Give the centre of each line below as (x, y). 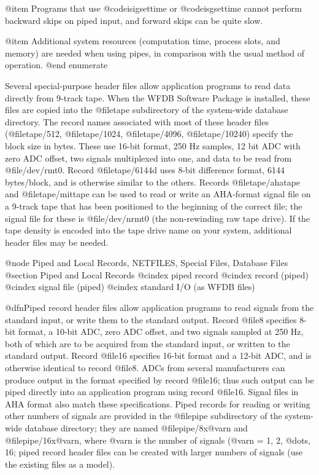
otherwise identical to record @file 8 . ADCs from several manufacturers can (145, 368)
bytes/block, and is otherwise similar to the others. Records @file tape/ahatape (153, 182)
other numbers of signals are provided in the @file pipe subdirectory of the (144, 416)
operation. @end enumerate (56, 65)
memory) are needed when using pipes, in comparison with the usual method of (155, 53)
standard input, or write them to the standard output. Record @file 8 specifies (151, 319)
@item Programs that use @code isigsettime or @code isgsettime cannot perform (153, 8)
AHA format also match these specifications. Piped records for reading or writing (158, 403)
